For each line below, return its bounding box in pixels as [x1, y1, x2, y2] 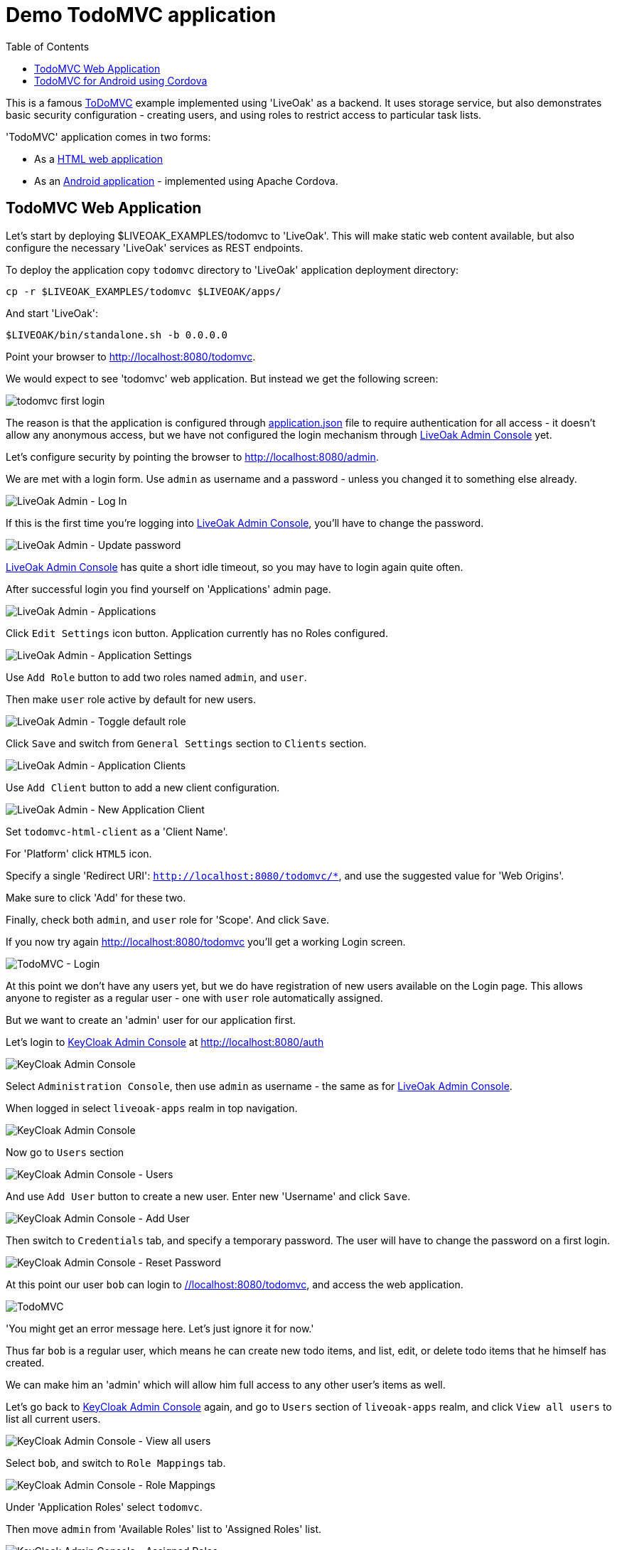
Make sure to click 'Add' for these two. [6, 891, 186, 904]
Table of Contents [6, 40, 90, 53]
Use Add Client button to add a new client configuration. [6, 781, 280, 793]
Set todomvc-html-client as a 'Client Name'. [6, 825, 228, 838]
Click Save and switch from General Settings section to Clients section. [6, 737, 367, 749]
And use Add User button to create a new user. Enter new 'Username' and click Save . [6, 1190, 411, 1202]
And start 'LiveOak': [6, 306, 99, 319]
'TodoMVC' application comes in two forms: [6, 130, 211, 143]
